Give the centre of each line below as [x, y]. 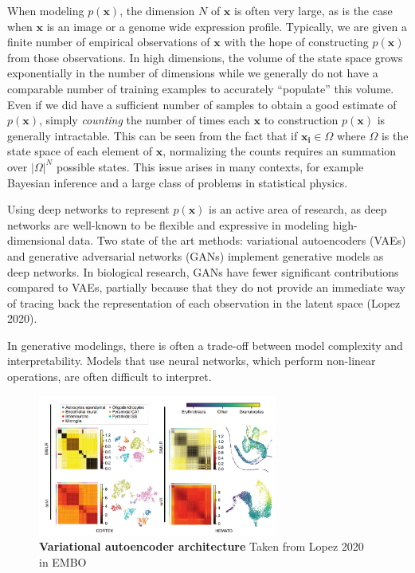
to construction [301, 120]
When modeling [46, 10]
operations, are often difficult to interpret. [110, 377]
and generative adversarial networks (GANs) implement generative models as [196, 255]
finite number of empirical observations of [109, 42]
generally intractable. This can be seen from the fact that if [153, 135]
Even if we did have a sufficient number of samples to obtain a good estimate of [202, 104]
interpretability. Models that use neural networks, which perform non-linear [192, 361]
